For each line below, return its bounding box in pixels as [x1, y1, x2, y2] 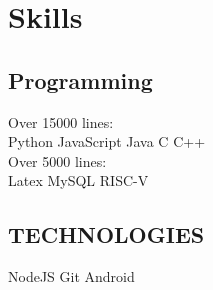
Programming [8, 64, 153, 95]
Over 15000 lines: [8, 111, 114, 132]
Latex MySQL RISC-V [8, 170, 149, 191]
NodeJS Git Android [8, 266, 135, 287]
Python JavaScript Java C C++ [8, 131, 206, 152]
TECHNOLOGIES [8, 219, 205, 250]
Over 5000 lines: [8, 150, 107, 171]
